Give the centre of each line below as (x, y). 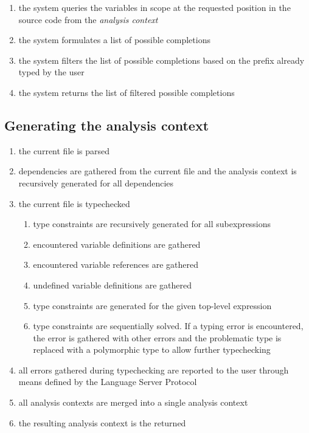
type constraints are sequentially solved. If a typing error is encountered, (168, 326)
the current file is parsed (64, 150)
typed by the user (51, 72)
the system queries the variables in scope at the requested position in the (154, 7)
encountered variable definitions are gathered (117, 244)
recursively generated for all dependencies (96, 182)
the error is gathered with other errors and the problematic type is (157, 337)
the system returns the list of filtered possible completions (127, 92)
